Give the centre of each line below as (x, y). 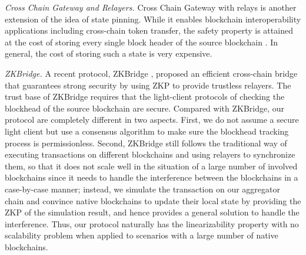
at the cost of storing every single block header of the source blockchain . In (142, 42)
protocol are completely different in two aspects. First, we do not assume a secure (152, 120)
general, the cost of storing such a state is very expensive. (109, 53)
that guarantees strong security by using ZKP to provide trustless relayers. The (148, 85)
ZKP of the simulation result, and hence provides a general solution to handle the (152, 212)
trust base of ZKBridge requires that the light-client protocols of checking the (145, 97)
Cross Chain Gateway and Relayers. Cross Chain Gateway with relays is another (151, 7)
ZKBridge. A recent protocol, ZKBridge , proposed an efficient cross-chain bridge (151, 73)
